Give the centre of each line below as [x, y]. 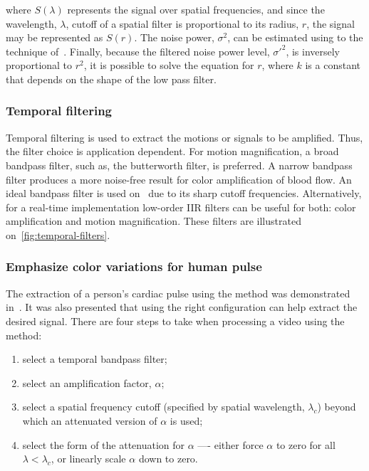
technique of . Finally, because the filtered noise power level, [138, 51]
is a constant [333, 65]
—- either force [230, 444]
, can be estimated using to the [295, 37]
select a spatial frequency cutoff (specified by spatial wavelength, [163, 407]
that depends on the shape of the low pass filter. [111, 79]
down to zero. [168, 459]
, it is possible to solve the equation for [169, 65]
